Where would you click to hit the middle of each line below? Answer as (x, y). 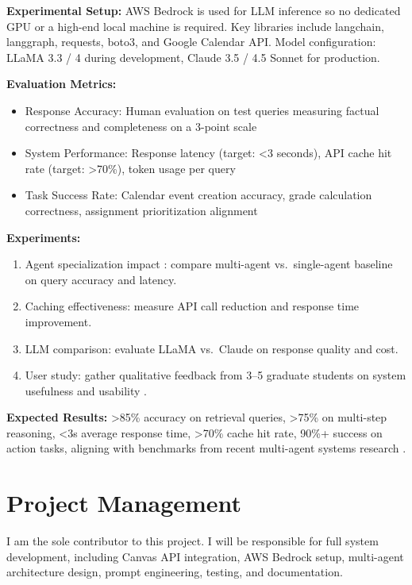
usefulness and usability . (86, 390)
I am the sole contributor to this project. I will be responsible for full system (193, 541)
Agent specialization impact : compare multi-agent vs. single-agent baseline (209, 264)
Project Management (124, 503)
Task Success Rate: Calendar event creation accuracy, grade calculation (198, 195)
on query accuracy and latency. (101, 279)
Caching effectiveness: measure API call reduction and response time (192, 306)
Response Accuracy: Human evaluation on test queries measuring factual (202, 110)
